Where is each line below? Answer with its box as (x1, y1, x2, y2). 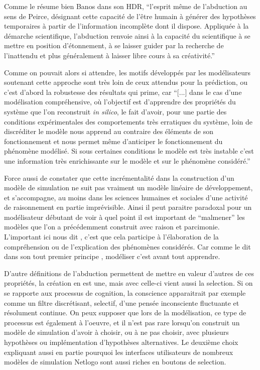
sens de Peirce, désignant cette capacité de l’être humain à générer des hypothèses (4, 11, 256, 21)
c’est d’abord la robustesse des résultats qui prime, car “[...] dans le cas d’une (4, 86, 242, 97)
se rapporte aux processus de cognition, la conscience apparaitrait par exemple (4, 288, 246, 298)
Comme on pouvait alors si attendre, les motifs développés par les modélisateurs (4, 67, 251, 77)
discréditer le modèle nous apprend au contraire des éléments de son (4, 126, 214, 137)
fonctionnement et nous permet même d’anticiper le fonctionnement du (4, 136, 223, 146)
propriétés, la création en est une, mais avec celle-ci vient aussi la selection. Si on (4, 278, 253, 288)
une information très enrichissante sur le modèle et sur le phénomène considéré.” (4, 155, 250, 166)
